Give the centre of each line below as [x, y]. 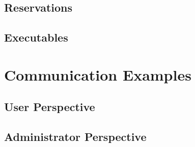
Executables [36, 37]
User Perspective [50, 107]
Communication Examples [98, 74]
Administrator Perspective [75, 137]
